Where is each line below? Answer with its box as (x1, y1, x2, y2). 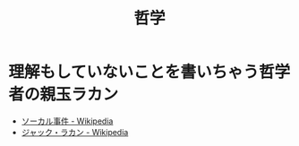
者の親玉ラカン (8, 84, 119, 105)
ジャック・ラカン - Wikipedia (21, 126, 129, 137)
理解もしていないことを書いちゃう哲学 (8, 62, 291, 82)
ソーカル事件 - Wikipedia (21, 116, 114, 126)
